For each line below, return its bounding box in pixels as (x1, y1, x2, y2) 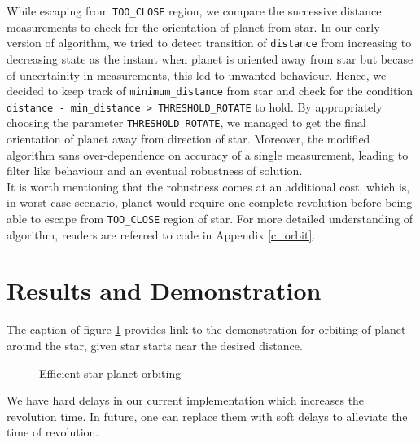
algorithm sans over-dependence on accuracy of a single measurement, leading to (7, 146, 409, 163)
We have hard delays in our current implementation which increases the (7, 392, 365, 409)
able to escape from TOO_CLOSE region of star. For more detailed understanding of (7, 210, 413, 227)
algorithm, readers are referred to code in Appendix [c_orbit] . (7, 226, 316, 243)
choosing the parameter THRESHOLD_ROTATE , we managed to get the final (7, 114, 366, 131)
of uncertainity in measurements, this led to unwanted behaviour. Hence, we (7, 66, 387, 83)
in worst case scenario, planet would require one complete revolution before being (7, 194, 413, 211)
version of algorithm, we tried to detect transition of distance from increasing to (7, 34, 412, 51)
